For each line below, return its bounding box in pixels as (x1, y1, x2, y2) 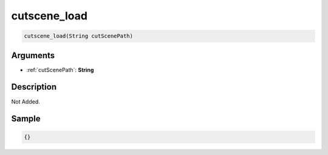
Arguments (11, 50, 55, 61)
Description (11, 82, 57, 92)
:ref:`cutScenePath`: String (26, 66, 94, 73)
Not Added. (11, 97, 41, 105)
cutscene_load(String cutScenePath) (24, 33, 134, 39)
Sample (11, 114, 41, 124)
